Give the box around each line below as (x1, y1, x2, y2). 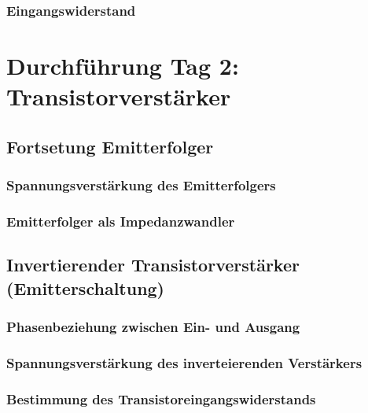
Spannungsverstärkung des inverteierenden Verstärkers (6, 352, 362, 372)
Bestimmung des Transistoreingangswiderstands (6, 389, 316, 408)
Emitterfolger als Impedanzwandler (6, 211, 235, 230)
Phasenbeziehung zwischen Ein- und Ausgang (6, 316, 300, 336)
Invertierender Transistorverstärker (6, 253, 300, 277)
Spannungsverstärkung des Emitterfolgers (6, 175, 276, 195)
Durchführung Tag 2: (6, 50, 239, 82)
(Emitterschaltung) (6, 275, 165, 300)
